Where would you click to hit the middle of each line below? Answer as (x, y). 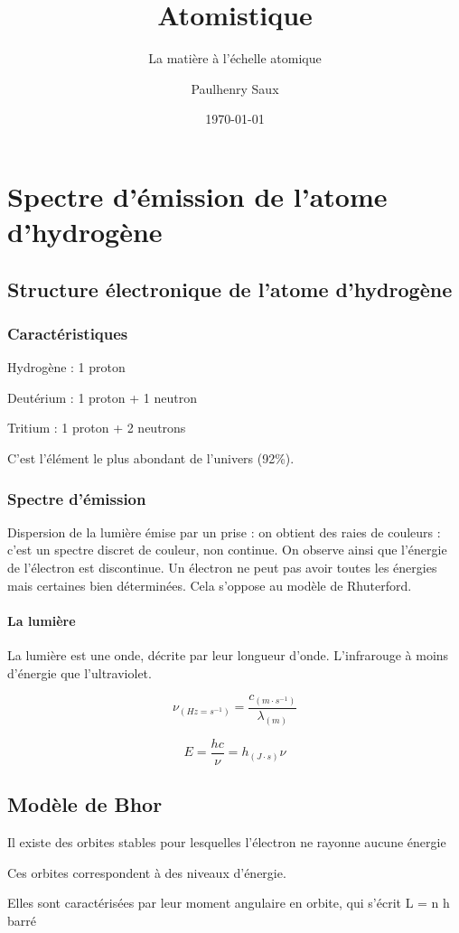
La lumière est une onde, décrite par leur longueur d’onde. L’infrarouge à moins (228, 655)
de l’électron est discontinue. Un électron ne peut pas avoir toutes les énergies (222, 568)
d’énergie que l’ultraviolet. (80, 672)
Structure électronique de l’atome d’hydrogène (230, 289)
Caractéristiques (68, 333)
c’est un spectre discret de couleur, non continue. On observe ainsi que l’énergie (227, 550)
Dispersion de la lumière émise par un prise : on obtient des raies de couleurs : (224, 532)
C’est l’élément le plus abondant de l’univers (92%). (151, 458)
